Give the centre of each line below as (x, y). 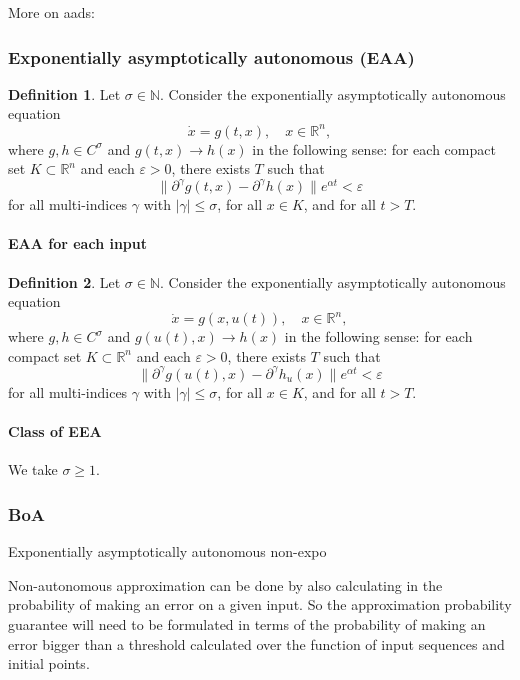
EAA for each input (78, 243)
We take (33, 469)
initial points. (49, 663)
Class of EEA (55, 431)
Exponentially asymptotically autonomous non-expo (167, 551)
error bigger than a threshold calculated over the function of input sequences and (256, 643)
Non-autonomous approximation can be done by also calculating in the (225, 584)
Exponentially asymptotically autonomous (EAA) (211, 56)
